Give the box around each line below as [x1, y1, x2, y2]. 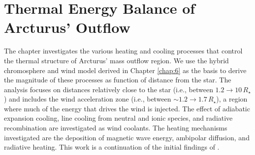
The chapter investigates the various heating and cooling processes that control [4, 46, 243, 56]
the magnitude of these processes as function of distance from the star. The [4, 75, 231, 85]
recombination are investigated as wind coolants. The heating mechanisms [4, 123, 227, 133]
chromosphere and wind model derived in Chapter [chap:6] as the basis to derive [4, 65, 247, 75]
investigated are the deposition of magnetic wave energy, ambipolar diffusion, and [4, 132, 250, 142]
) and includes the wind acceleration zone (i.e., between [4, 94, 171, 104]
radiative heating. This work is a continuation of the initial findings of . [4, 142, 220, 152]
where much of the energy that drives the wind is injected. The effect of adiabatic [4, 103, 250, 113]
